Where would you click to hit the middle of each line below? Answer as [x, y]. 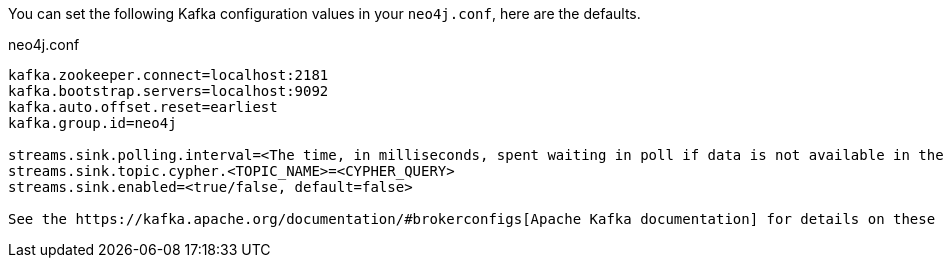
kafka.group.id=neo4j [92, 123]
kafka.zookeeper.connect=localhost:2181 [168, 75]
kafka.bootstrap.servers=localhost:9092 [168, 91]
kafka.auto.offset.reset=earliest [143, 107]
